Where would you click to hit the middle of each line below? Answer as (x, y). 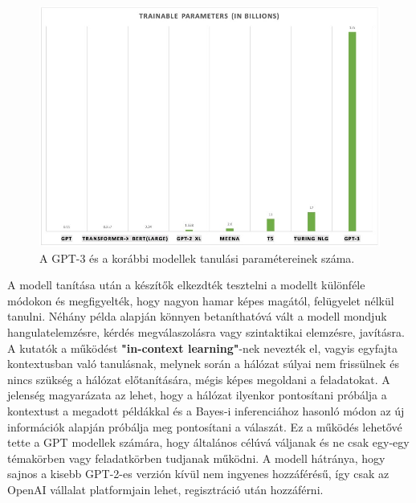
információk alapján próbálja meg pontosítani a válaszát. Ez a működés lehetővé (205, 426)
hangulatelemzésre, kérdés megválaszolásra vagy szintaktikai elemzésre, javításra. (206, 331)
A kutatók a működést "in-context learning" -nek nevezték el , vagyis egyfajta (203, 348)
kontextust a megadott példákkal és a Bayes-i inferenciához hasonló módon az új (206, 410)
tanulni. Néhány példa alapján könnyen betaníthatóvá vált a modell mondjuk (197, 316)
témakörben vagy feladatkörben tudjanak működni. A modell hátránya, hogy (196, 458)
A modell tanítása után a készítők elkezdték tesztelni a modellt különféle (186, 285)
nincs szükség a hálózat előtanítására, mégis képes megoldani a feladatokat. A (199, 379)
